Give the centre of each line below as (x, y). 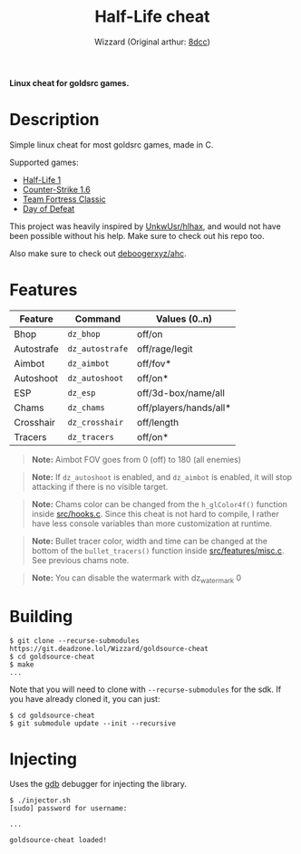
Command (97, 319)
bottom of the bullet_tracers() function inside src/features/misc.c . (158, 551)
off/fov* (155, 363)
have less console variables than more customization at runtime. (152, 523)
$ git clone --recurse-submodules (75, 640)
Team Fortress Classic (64, 199)
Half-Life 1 (42, 179)
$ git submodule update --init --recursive (93, 723)
